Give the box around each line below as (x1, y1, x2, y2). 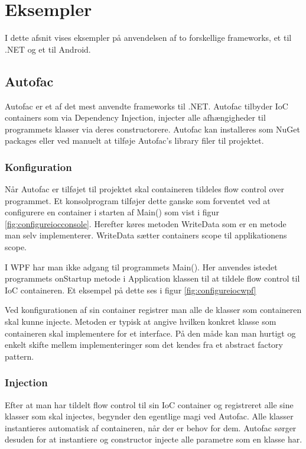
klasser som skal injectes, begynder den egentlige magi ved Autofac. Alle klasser (5, 410, 294, 422)
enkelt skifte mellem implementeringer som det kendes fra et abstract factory (5, 338, 284, 351)
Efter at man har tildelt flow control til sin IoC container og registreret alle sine (5, 398, 294, 411)
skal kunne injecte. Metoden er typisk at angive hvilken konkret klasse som (5, 315, 276, 328)
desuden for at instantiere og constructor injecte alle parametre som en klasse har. (5, 433, 302, 445)
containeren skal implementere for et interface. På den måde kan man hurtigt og (5, 327, 296, 339)
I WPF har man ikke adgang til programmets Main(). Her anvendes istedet (5, 260, 278, 273)
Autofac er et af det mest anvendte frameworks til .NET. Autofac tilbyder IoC (5, 99, 288, 112)
